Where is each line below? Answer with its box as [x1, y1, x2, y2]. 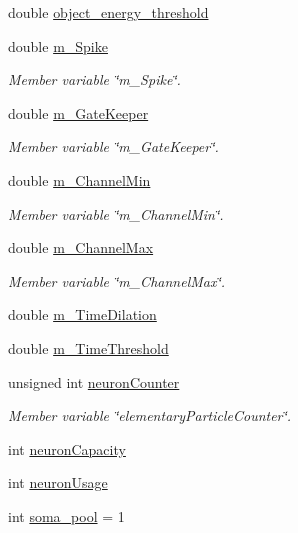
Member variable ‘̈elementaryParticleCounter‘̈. [8, 405, 292, 426]
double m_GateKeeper [8, 102, 149, 123]
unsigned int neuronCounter [8, 371, 180, 392]
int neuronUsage [8, 472, 108, 493]
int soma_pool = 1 [8, 505, 125, 526]
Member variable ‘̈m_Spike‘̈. [8, 69, 181, 90]
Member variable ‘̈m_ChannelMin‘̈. [8, 203, 224, 224]
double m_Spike [8, 35, 108, 56]
